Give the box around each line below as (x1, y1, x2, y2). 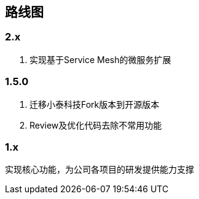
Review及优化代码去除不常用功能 (29, 119, 162, 130)
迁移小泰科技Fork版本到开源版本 (29, 99, 160, 110)
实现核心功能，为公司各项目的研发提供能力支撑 (5, 164, 194, 175)
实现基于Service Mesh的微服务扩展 (29, 54, 171, 65)
